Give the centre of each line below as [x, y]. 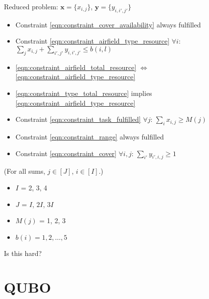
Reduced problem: [31, 6]
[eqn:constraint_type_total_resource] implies [84, 93]
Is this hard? [23, 253]
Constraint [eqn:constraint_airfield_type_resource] [93, 41]
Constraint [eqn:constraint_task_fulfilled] [78, 119]
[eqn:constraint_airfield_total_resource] [76, 67]
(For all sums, [25, 171]
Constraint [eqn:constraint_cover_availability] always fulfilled [108, 24]
